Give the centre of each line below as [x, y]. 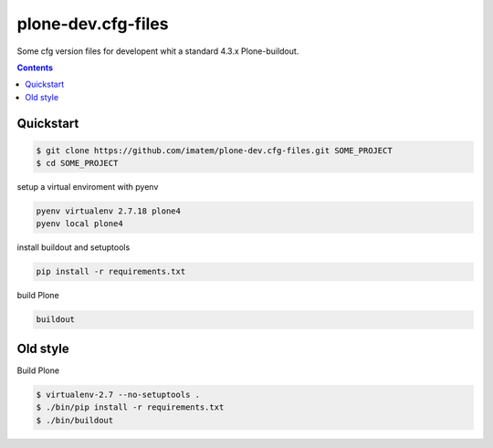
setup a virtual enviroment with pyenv [88, 187]
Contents [35, 68]
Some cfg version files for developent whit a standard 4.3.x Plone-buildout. [158, 51]
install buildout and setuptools [73, 247]
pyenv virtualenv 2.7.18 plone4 [109, 211]
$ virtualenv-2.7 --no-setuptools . [118, 394]
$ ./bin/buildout [75, 420]
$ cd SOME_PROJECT [77, 163]
